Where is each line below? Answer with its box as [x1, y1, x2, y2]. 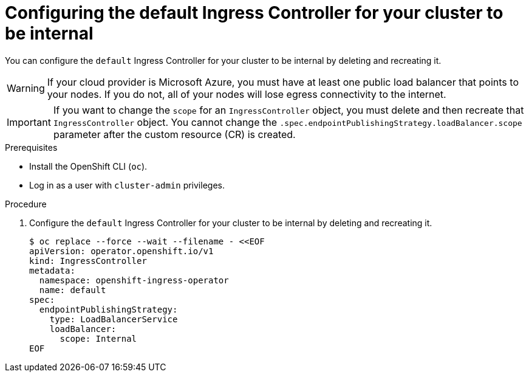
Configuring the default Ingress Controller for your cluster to [5, 2, 503, 23]
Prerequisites [5, 142, 58, 153]
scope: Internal [60, 333, 137, 344]
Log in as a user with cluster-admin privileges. [29, 179, 225, 190]
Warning [7, 81, 45, 94]
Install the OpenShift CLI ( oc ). [29, 161, 148, 171]
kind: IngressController [29, 255, 147, 266]
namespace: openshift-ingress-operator [39, 275, 229, 285]
